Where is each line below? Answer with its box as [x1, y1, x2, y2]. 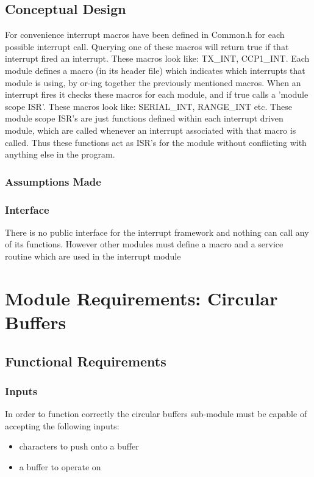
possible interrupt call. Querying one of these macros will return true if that [5, 40, 289, 53]
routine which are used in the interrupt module [5, 249, 181, 262]
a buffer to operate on [19, 460, 101, 473]
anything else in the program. [5, 148, 115, 161]
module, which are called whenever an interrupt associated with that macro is [5, 123, 296, 136]
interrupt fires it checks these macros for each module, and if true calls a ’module [5, 88, 309, 101]
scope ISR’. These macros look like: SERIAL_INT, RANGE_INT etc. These [5, 100, 292, 112]
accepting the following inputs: [5, 419, 120, 432]
